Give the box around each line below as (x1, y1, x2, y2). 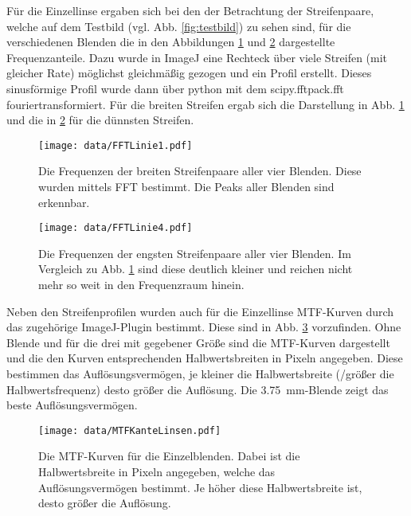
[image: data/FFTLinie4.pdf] (38, 222, 193, 234)
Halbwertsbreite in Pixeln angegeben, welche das (38, 463, 276, 480)
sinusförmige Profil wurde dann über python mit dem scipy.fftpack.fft (6, 80, 344, 96)
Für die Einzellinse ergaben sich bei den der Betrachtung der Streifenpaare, (6, 2, 374, 18)
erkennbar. (38, 193, 90, 210)
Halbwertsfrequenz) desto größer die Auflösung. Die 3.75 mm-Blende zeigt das (6, 381, 389, 397)
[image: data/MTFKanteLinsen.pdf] (38, 424, 221, 436)
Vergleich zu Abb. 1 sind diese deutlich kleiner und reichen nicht (38, 260, 353, 277)
